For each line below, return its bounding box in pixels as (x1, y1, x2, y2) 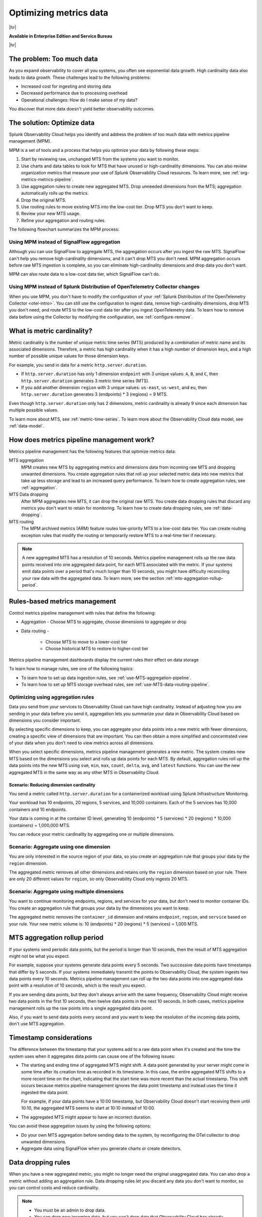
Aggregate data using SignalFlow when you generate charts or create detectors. (21, 1145, 182, 1151)
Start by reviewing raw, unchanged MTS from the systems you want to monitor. (21, 156, 180, 162)
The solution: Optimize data (9, 119, 95, 127)
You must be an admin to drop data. (34, 1207, 106, 1213)
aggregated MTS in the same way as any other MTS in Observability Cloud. (9, 769, 160, 775)
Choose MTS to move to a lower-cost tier (45, 639, 128, 645)
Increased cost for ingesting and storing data (21, 83, 111, 90)
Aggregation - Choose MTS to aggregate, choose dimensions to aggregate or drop (21, 619, 187, 625)
